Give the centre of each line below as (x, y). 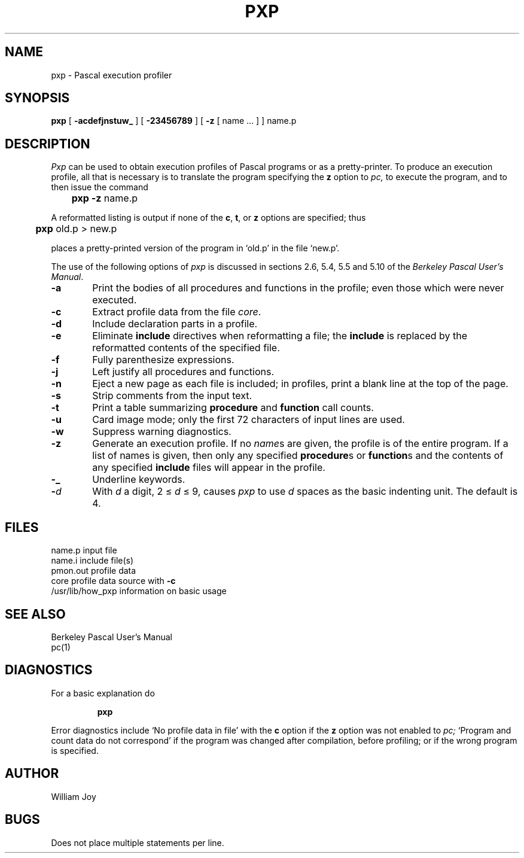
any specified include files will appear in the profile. (209, 468)
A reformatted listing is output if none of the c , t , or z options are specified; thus (208, 218)
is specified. (75, 750)
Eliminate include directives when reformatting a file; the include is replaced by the (280, 336)
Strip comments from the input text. (172, 396)
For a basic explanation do (103, 693)
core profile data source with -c (113, 581)
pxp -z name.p (105, 198)
